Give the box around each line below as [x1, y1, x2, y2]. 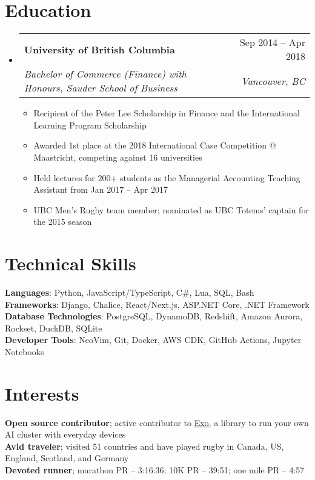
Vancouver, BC [241, 73, 305, 88]
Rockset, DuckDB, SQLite [5, 321, 102, 334]
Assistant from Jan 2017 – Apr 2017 [33, 183, 168, 196]
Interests [5, 381, 79, 405]
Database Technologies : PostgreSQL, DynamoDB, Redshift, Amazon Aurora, [5, 310, 303, 322]
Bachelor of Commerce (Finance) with [24, 67, 187, 81]
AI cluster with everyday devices [5, 428, 126, 441]
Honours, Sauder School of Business [24, 81, 177, 95]
